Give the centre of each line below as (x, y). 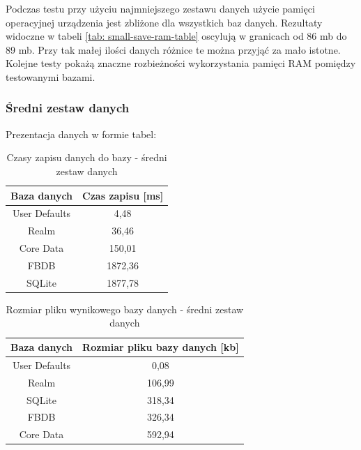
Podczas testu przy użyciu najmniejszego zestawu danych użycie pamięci (160, 8)
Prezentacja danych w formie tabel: (81, 134)
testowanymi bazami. (51, 76)
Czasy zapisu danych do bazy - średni (87, 157)
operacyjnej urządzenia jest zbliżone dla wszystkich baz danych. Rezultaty (164, 22)
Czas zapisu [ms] (123, 195)
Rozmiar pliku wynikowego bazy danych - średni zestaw (125, 309)
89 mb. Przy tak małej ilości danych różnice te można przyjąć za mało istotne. (173, 49)
